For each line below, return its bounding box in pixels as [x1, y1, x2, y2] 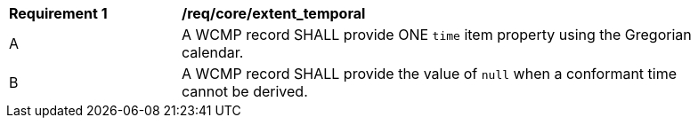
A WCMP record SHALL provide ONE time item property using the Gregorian [182, 26, 692, 43]
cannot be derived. [182, 82, 308, 100]
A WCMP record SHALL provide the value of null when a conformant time [182, 65, 678, 82]
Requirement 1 [9, 4, 108, 22]
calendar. [182, 43, 244, 61]
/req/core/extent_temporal [182, 4, 366, 22]
